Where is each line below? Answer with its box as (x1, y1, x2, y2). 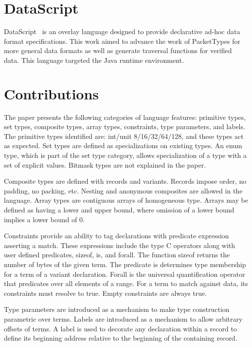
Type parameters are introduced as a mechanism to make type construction (4, 304, 230, 314)
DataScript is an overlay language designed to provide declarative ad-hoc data (4, 26, 240, 37)
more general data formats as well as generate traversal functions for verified (4, 45, 232, 56)
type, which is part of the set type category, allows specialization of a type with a (4, 150, 247, 160)
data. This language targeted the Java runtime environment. (4, 55, 184, 65)
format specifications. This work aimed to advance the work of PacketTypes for (4, 36, 240, 46)
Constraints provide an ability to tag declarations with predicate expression (4, 231, 229, 241)
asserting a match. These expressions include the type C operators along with (4, 240, 235, 250)
